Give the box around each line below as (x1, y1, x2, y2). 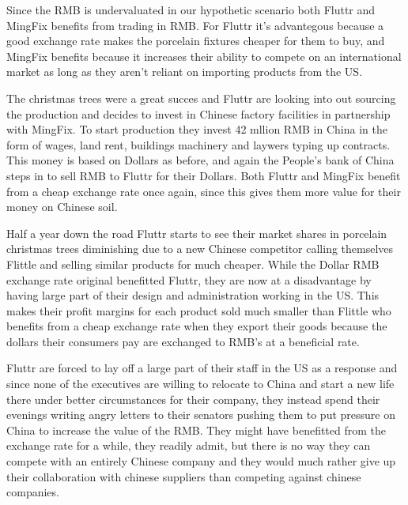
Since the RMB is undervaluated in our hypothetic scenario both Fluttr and (6, 2, 376, 17)
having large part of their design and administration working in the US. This (6, 287, 380, 303)
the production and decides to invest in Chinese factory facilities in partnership (6, 105, 391, 122)
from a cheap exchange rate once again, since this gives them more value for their (6, 183, 401, 199)
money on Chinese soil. (6, 198, 118, 215)
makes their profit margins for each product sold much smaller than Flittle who (6, 302, 391, 318)
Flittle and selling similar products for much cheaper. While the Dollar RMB (6, 255, 380, 272)
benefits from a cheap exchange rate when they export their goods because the (6, 318, 387, 334)
